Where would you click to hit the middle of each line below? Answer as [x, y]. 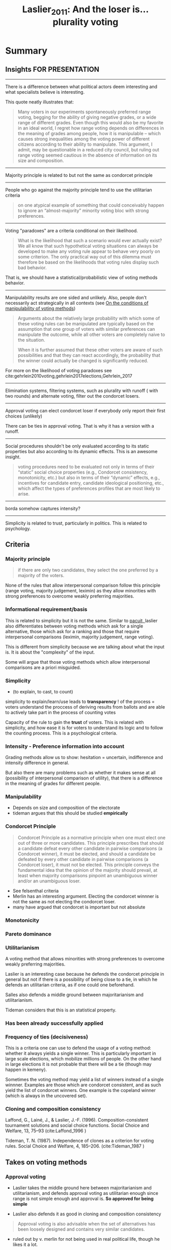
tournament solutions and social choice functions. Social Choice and [77, 1126]
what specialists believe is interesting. [45, 92]
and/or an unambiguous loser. [49, 881]
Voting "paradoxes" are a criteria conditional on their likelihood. [72, 230]
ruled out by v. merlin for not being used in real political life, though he [86, 1239]
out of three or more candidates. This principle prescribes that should [91, 843]
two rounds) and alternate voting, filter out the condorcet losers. [73, 396]
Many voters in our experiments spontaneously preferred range [84, 112]
